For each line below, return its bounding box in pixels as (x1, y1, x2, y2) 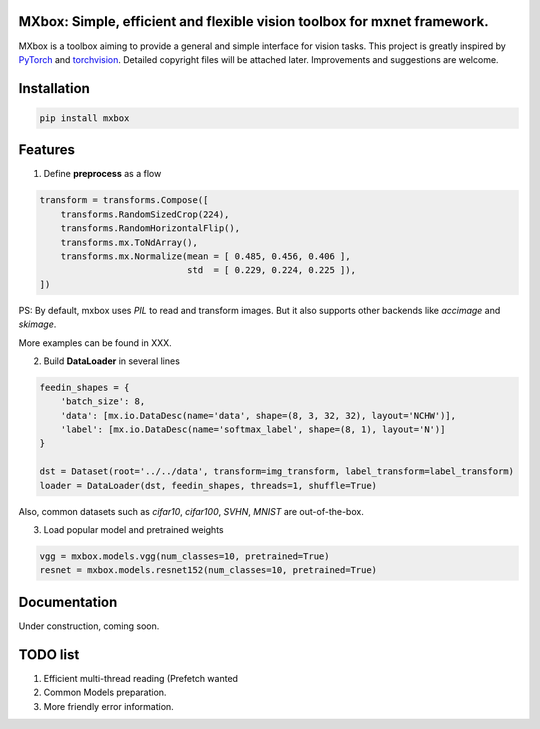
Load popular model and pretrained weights (43, 523, 224, 535)
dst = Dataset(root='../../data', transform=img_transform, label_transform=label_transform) (39, 466, 515, 477)
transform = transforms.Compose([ (39, 195, 209, 206)
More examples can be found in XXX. (18, 336, 172, 349)
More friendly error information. (43, 700, 174, 712)
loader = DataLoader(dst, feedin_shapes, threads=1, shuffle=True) (39, 480, 378, 491)
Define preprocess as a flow (43, 168, 162, 180)
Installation (18, 80, 90, 97)
